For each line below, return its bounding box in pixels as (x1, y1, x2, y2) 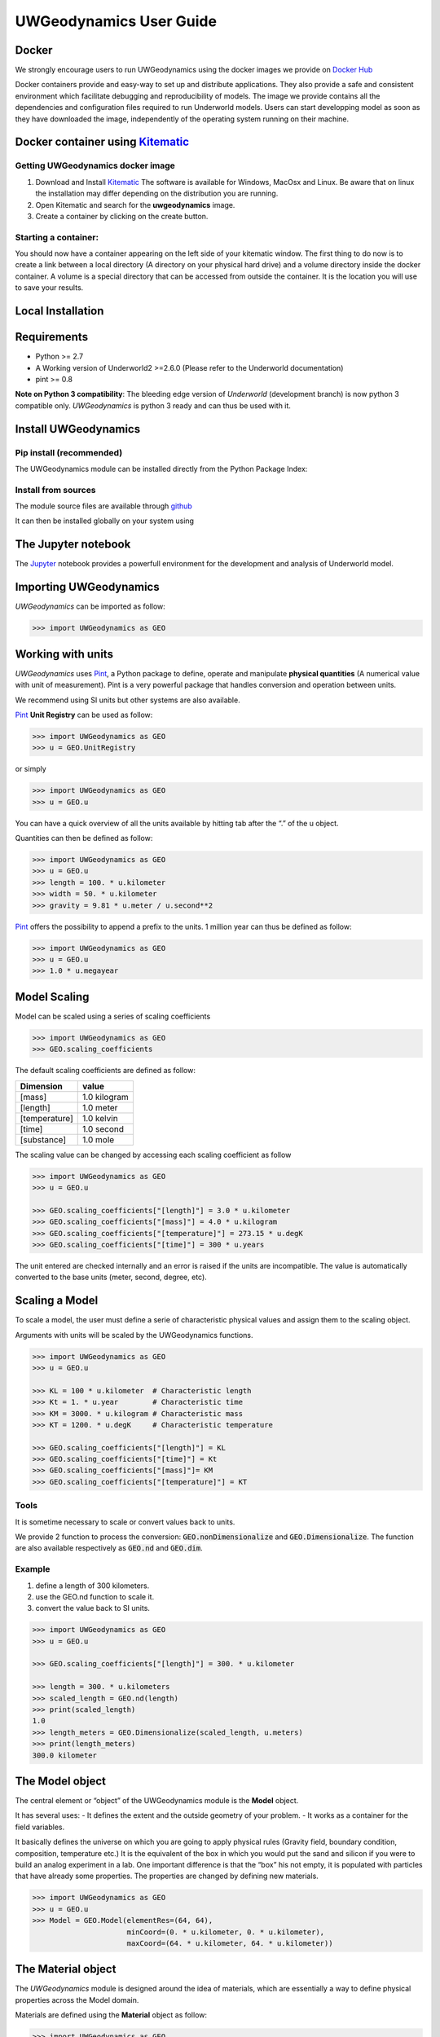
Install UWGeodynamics (15, 422, 141, 436)
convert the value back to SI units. (35, 1604, 151, 1613)
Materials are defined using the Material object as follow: (15, 2010, 208, 2020)
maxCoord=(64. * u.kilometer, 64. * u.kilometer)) (126, 1938, 333, 1947)
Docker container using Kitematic (15, 135, 190, 149)
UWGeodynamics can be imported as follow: (15, 601, 166, 611)
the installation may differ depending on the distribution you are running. (35, 188, 279, 199)
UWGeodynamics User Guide (15, 12, 218, 30)
